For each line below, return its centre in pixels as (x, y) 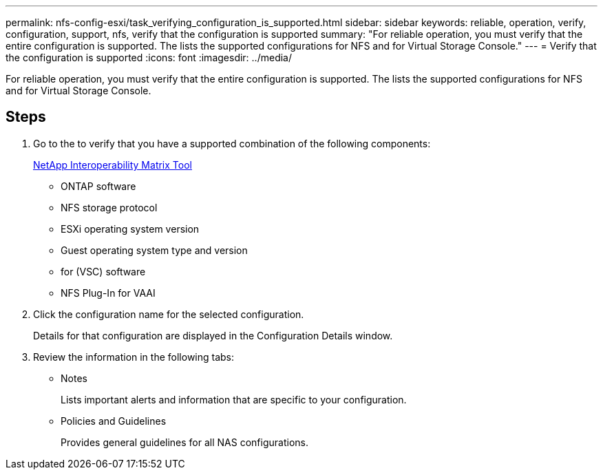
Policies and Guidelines (114, 421)
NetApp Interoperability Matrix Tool (113, 165)
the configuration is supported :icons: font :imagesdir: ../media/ (149, 57)
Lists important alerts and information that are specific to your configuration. (234, 399)
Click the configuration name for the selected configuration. (169, 314)
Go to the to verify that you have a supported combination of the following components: (232, 143)
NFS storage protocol (109, 207)
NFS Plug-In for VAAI (108, 293)
